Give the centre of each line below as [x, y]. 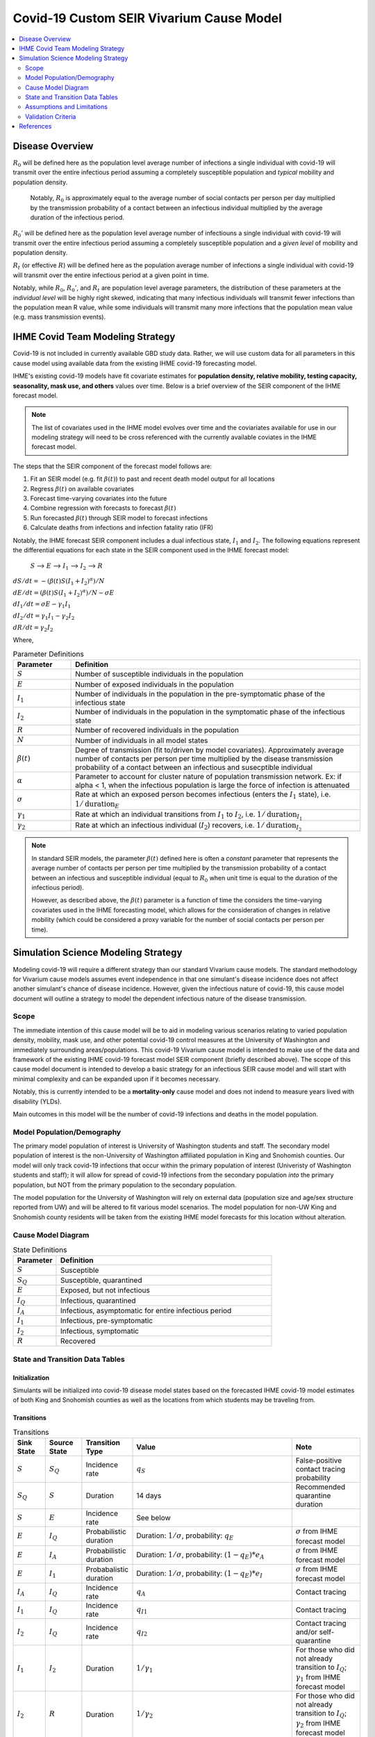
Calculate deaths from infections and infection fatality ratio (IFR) [122, 527]
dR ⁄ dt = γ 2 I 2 [33, 628]
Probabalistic [107, 1570]
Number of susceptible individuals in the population [159, 674]
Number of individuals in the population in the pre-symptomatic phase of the [200, 694]
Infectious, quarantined [98, 1301]
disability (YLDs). [37, 1101]
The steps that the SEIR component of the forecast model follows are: [112, 466]
